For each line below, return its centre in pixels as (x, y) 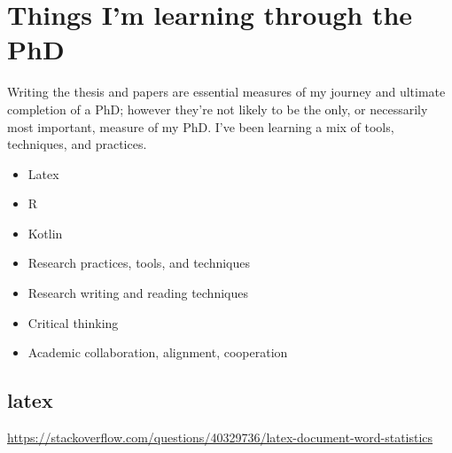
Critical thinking (73, 322)
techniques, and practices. (77, 144)
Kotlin (45, 233)
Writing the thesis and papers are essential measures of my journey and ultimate (226, 92)
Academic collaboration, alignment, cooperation (158, 352)
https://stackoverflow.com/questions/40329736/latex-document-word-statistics (220, 437)
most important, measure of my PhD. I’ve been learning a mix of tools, (201, 126)
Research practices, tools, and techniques (139, 263)
